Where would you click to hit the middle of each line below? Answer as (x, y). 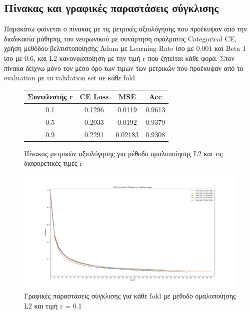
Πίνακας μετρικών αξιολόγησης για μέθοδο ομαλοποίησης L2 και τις (123, 153)
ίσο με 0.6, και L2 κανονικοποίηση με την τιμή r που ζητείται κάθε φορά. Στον (119, 58)
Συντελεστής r (50, 97)
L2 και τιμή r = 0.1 (53, 305)
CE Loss (94, 97)
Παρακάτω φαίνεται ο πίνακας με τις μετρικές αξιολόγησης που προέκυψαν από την (125, 29)
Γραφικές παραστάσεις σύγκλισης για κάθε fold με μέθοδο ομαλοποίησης (130, 295)
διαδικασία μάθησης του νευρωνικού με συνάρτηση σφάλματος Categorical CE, (120, 38)
